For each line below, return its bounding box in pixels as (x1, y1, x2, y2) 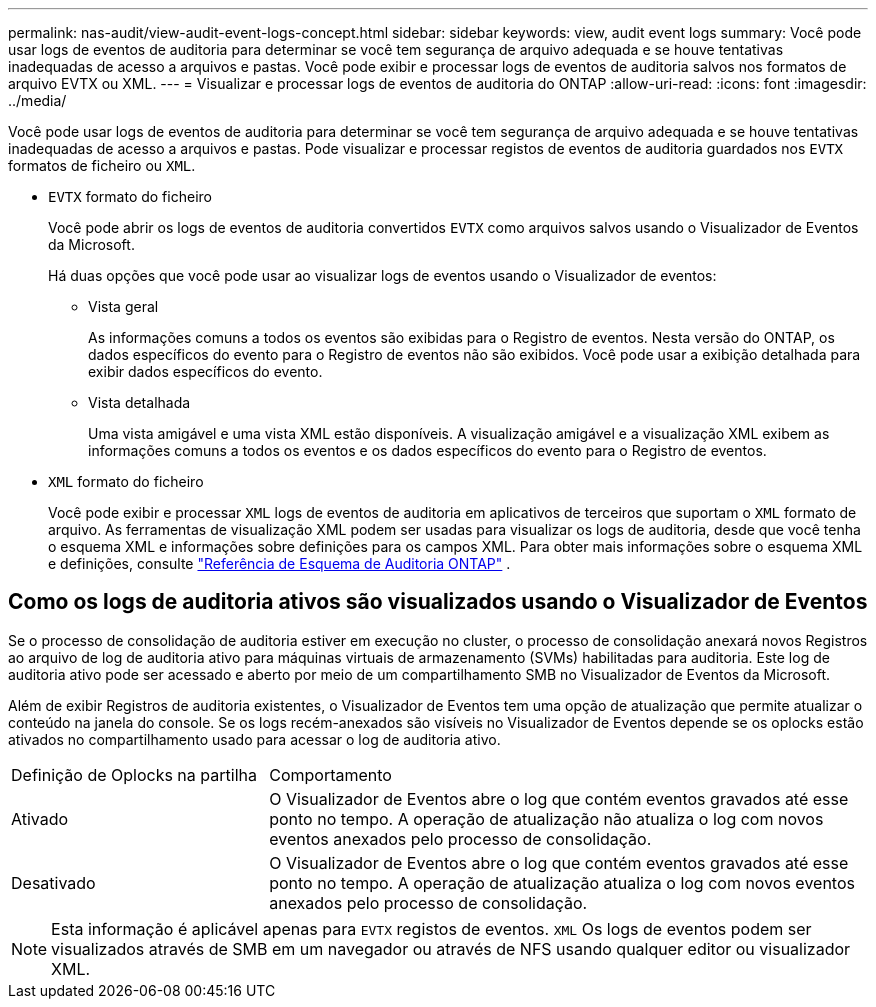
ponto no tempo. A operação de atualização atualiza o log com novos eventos (269, 872, 855, 893)
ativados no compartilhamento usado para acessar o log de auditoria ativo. (8, 730, 501, 748)
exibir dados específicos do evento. (88, 363, 323, 380)
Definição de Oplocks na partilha (11, 764, 257, 785)
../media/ (8, 92, 67, 109)
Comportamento (269, 764, 392, 785)
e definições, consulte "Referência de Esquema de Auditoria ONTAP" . (48, 555, 511, 572)
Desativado (11, 872, 96, 893)
